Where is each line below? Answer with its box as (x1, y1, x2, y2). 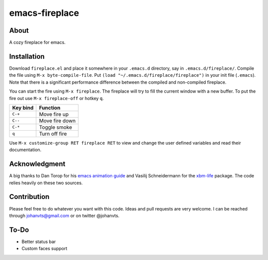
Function (39, 104, 61, 111)
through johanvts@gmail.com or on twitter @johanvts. (9, 212, 120, 218)
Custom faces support (21, 246, 67, 252)
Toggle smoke (39, 124, 72, 131)
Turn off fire (39, 130, 67, 137)
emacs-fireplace (9, 7, 79, 18)
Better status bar (21, 238, 56, 245)
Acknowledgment (9, 160, 66, 168)
